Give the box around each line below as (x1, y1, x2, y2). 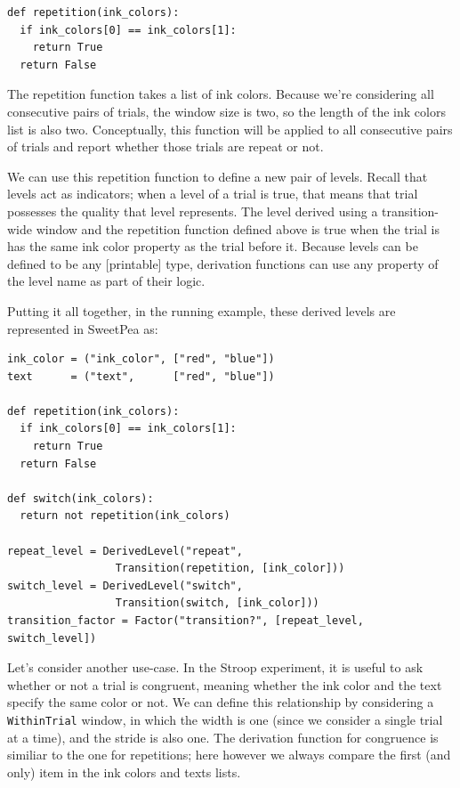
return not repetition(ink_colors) (20, 509, 230, 523)
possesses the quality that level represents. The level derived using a (7, 201, 378, 220)
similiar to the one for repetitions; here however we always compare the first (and (7, 745, 451, 764)
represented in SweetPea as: (7, 319, 158, 337)
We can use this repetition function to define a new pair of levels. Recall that (7, 167, 428, 185)
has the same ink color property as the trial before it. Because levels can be (7, 237, 418, 256)
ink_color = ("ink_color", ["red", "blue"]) (7, 353, 275, 366)
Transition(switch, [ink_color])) (115, 597, 319, 610)
